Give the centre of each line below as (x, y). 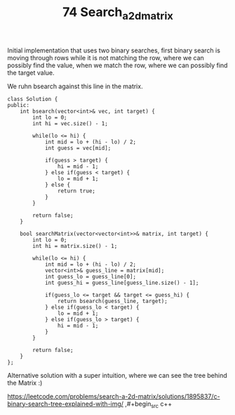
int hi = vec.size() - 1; (70, 123)
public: (19, 105)
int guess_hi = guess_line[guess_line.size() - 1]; (122, 283)
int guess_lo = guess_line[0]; (90, 276)
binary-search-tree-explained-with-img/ (66, 404)
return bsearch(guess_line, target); (113, 301)
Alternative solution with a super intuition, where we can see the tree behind (117, 375)
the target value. (31, 72)
